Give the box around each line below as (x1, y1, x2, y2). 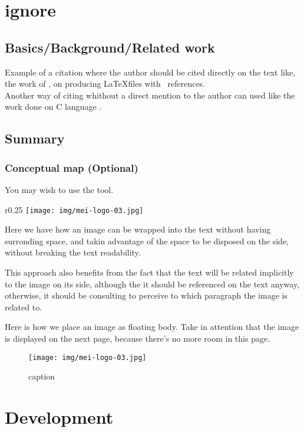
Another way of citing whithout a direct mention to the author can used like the (5, 89, 295, 101)
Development (5, 404, 114, 428)
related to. (5, 300, 42, 313)
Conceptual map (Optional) (5, 160, 138, 175)
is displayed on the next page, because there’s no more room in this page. (5, 332, 270, 344)
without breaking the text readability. (5, 246, 141, 258)
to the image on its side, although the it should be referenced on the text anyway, (5, 277, 300, 290)
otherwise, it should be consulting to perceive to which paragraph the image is (5, 289, 288, 302)
